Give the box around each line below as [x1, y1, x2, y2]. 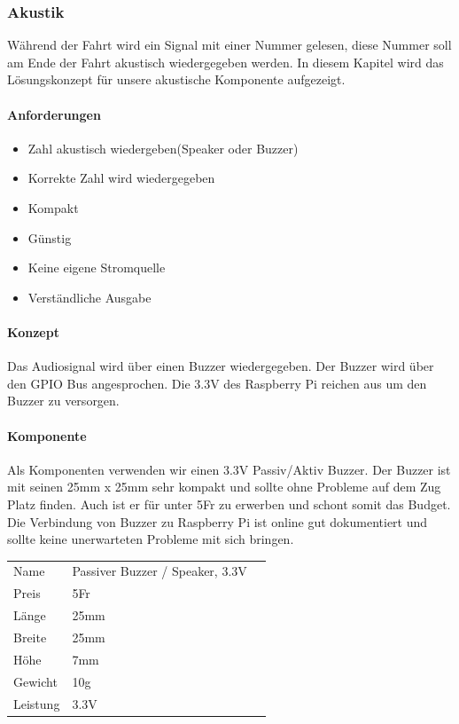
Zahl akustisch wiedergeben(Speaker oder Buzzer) [27, 138, 299, 157]
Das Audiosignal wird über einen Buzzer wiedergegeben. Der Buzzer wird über [7, 357, 434, 375]
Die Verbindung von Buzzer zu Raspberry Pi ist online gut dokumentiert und [7, 512, 428, 531]
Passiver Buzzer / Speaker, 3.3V [72, 562, 247, 580]
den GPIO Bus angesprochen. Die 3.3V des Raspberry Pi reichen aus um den [7, 374, 427, 392]
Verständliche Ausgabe [27, 287, 152, 306]
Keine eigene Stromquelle [27, 258, 166, 277]
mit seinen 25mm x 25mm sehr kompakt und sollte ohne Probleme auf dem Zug [7, 477, 441, 496]
